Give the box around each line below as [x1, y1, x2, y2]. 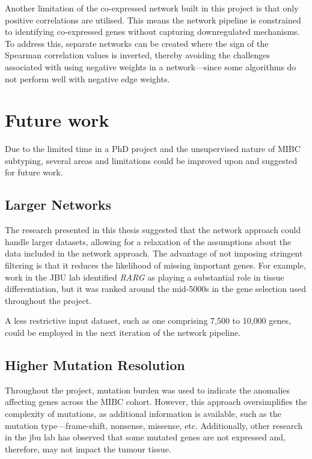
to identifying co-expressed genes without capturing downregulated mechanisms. [5, 25, 300, 38]
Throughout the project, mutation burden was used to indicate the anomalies [5, 383, 290, 396]
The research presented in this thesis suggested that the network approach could [5, 223, 301, 236]
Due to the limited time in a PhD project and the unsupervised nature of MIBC [5, 142, 301, 155]
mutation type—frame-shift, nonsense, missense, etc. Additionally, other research [5, 419, 302, 431]
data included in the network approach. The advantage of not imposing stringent [5, 247, 303, 260]
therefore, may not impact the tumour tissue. [5, 442, 171, 455]
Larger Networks [5, 195, 112, 214]
